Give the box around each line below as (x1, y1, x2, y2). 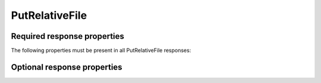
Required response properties (11, 31, 125, 41)
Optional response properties (11, 62, 122, 72)
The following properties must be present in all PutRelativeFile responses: (11, 47, 191, 54)
